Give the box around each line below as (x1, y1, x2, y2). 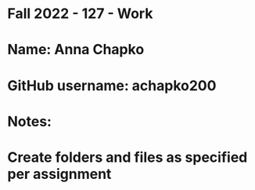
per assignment (7, 165, 112, 183)
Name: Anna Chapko (7, 41, 145, 59)
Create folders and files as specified (7, 148, 248, 166)
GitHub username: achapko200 (7, 76, 217, 94)
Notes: (7, 112, 52, 130)
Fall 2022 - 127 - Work (7, 5, 153, 23)
